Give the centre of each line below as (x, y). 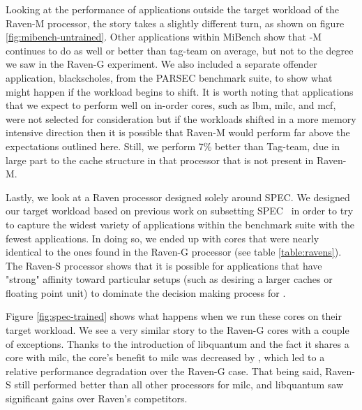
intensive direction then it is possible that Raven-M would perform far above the (178, 132)
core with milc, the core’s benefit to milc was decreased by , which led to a (165, 357)
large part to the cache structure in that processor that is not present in (160, 160)
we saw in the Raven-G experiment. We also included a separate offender (161, 64)
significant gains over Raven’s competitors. (97, 398)
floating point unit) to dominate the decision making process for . (146, 292)
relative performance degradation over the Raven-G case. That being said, (164, 371)
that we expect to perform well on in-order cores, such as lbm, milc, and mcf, (171, 105)
